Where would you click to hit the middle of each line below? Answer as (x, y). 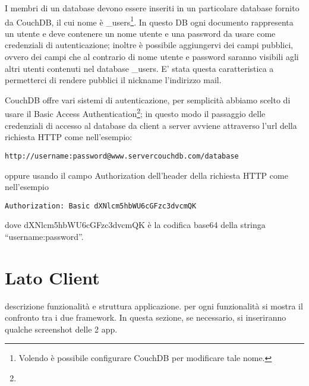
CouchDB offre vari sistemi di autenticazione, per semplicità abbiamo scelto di (148, 99)
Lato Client (52, 277)
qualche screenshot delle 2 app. (61, 329)
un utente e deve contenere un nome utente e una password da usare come (140, 33)
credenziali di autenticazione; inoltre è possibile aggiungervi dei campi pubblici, (149, 45)
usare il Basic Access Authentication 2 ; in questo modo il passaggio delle (135, 113)
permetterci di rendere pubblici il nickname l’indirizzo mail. (113, 80)
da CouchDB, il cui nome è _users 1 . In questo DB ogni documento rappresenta (149, 21)
